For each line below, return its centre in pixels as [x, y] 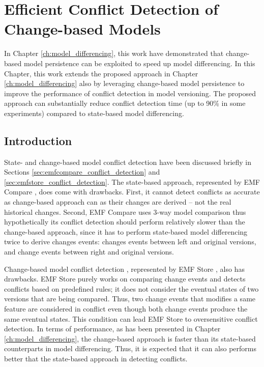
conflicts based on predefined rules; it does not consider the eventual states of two [131, 288]
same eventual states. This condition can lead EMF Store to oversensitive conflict [131, 318]
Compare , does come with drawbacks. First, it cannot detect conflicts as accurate [132, 192]
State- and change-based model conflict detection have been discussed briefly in [128, 162]
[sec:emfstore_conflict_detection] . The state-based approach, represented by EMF [132, 181]
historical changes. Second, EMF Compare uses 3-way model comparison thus [125, 211]
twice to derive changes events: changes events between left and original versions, [130, 242]
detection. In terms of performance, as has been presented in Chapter [112, 329]
